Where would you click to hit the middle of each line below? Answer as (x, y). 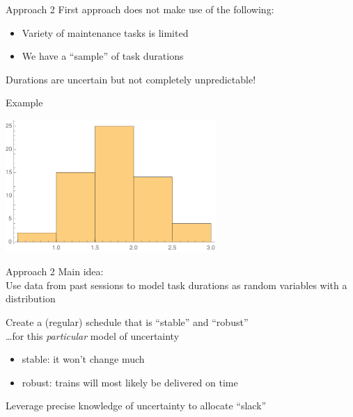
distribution (31, 299)
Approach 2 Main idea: (55, 271)
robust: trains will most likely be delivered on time (130, 382)
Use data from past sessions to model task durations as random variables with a (176, 285)
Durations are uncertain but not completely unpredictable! (131, 79)
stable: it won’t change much (83, 359)
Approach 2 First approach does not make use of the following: (140, 9)
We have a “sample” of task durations (103, 56)
